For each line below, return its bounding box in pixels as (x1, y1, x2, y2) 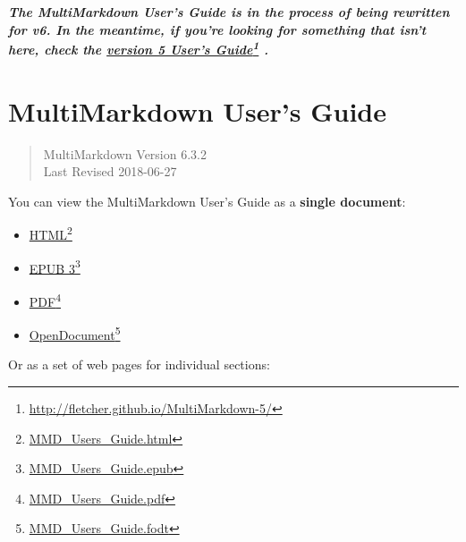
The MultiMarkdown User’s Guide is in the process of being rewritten (8, 3, 450, 21)
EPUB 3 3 (29, 256, 80, 277)
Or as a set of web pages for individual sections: (8, 355, 270, 374)
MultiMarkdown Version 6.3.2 (43, 144, 207, 163)
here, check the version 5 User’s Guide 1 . (8, 38, 269, 58)
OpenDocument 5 (29, 323, 121, 343)
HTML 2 (29, 223, 72, 243)
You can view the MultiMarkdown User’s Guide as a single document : (8, 191, 406, 210)
